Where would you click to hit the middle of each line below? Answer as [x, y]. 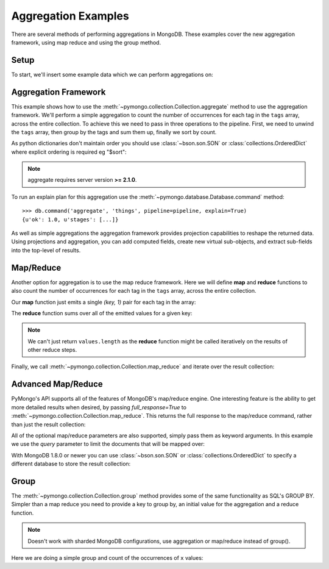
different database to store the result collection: [71, 464]
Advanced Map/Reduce [57, 384]
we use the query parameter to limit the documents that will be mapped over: [108, 444]
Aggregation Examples [70, 16]
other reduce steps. [52, 350]
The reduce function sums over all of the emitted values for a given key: [102, 313]
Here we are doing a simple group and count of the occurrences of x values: [107, 557]
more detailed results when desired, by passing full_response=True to [99, 407]
